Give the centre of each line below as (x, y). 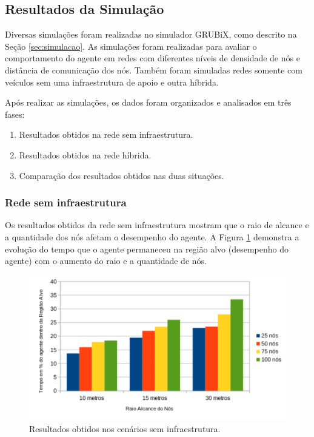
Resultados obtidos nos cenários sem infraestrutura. (125, 429)
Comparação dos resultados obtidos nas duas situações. (122, 175)
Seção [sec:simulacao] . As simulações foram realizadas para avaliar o (131, 46)
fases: (15, 114)
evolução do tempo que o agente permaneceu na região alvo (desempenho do (147, 249)
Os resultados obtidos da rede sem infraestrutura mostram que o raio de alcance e (157, 225)
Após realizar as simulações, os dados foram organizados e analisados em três (148, 102)
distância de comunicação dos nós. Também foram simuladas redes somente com (154, 69)
